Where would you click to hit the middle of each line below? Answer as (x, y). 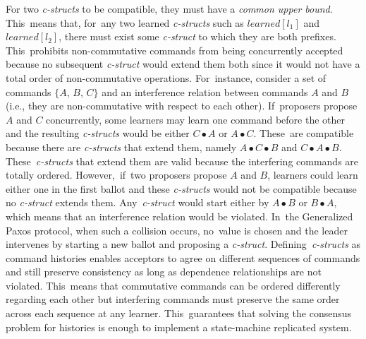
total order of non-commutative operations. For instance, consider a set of (166, 77)
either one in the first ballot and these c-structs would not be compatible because (181, 188)
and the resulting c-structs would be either (98, 133)
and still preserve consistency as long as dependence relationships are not (164, 272)
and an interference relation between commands (205, 91)
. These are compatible (304, 133)
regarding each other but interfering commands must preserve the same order (173, 299)
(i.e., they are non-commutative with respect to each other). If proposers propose (182, 106)
